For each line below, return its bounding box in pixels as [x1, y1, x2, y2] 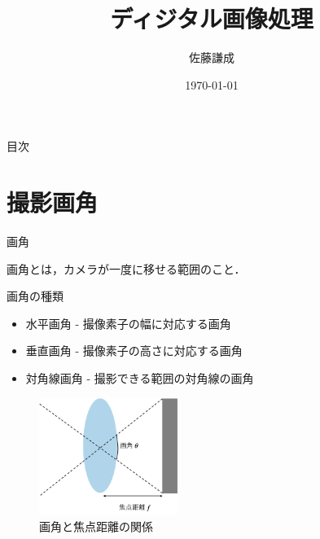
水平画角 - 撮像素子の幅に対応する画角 [25, 314, 231, 331]
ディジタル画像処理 [110, 2, 313, 35]
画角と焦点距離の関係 [39, 518, 153, 535]
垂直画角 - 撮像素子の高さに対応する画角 [25, 342, 243, 359]
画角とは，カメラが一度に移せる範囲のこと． [7, 260, 246, 277]
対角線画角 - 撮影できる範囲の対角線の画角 [25, 370, 254, 386]
